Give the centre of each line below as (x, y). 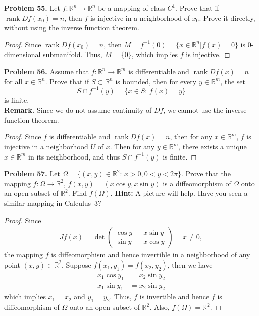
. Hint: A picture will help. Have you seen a (179, 193)
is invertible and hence (174, 297)
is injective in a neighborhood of (140, 17)
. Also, (160, 307)
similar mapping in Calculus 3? (53, 203)
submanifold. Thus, (73, 54)
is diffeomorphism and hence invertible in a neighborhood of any (151, 255)
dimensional (22, 54)
